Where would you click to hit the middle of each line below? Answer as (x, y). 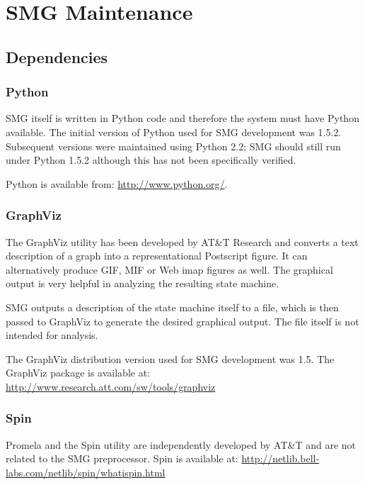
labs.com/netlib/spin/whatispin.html (86, 472)
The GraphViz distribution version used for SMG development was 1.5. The (170, 358)
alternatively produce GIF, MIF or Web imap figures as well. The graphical (169, 269)
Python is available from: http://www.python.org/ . (117, 183)
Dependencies (57, 56)
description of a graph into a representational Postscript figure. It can (157, 256)
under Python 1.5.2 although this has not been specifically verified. (151, 160)
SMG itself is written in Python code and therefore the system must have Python (182, 118)
